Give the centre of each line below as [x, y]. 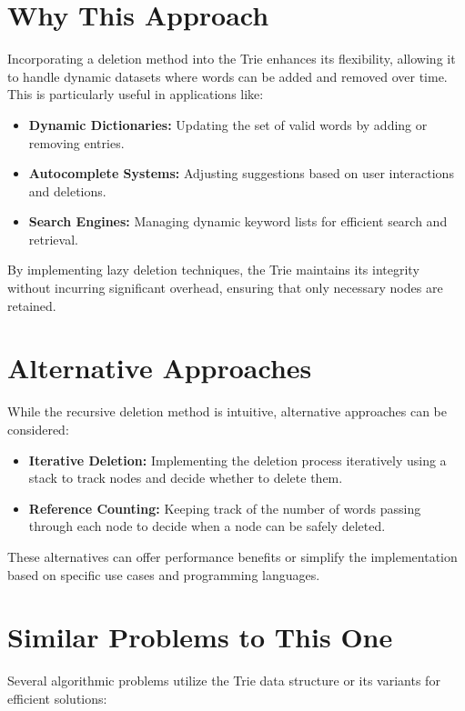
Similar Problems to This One [200, 637]
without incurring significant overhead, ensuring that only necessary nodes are [225, 288]
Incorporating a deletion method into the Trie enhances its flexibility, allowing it [232, 59]
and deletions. [67, 190]
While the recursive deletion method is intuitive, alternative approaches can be [227, 411]
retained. [32, 305]
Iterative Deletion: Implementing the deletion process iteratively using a [238, 460]
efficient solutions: [57, 698]
